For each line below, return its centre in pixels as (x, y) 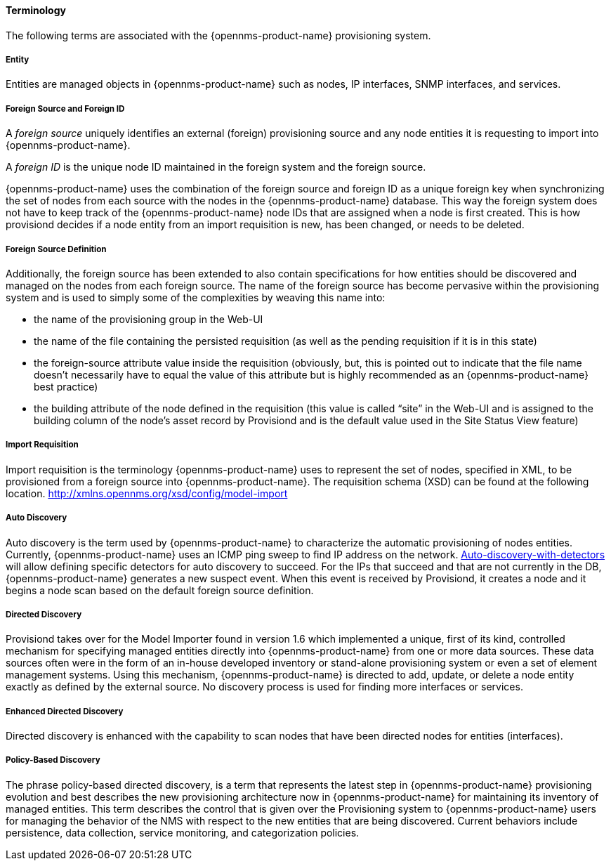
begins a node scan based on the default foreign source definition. (160, 590)
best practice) (66, 386)
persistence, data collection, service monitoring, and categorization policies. (183, 832)
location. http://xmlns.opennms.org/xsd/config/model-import (147, 493)
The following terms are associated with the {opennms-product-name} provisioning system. (218, 35)
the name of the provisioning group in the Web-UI (149, 319)
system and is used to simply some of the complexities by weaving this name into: (196, 297)
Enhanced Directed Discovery (65, 711)
